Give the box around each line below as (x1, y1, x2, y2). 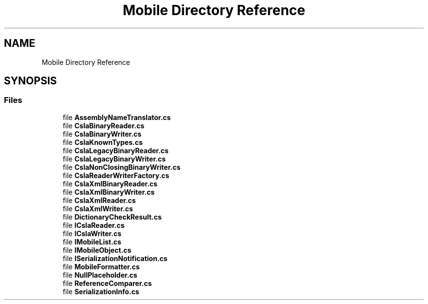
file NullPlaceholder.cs (63, 270, 137, 279)
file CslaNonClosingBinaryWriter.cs (63, 162, 181, 171)
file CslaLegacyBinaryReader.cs (63, 146, 169, 155)
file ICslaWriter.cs (63, 229, 122, 238)
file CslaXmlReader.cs (63, 196, 136, 204)
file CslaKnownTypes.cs (63, 138, 143, 146)
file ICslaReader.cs (63, 221, 125, 229)
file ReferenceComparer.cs (63, 279, 152, 287)
